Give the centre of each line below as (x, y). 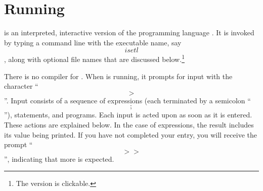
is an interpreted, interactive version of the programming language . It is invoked (129, 33)
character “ (21, 86)
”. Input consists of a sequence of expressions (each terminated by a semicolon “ (127, 100)
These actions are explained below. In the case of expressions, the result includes (129, 124)
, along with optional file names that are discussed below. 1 (94, 58)
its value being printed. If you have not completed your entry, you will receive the (130, 134)
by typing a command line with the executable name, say (93, 42)
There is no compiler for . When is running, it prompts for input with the (118, 76)
